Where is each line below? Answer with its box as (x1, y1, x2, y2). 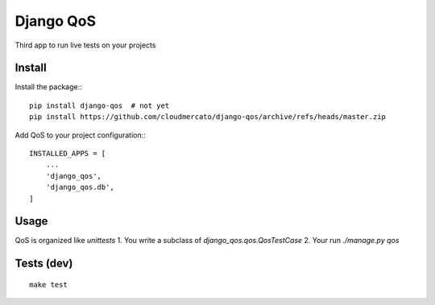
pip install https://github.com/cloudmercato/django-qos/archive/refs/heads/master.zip (29, 113, 387, 122)
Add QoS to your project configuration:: (14, 130, 147, 140)
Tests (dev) (14, 257, 73, 270)
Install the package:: (14, 82, 82, 92)
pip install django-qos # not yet (29, 101, 170, 110)
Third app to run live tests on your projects (14, 40, 156, 50)
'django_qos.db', (45, 183, 114, 192)
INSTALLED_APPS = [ (29, 149, 106, 159)
